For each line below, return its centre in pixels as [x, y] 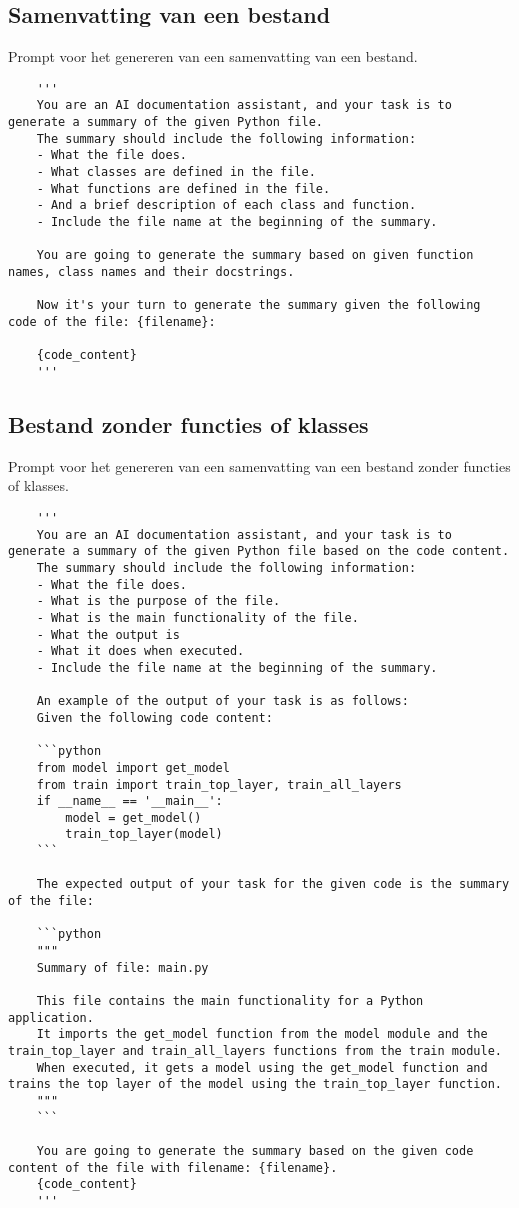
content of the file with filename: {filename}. [173, 1167]
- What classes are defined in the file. [176, 172]
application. [51, 1017]
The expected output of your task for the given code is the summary [273, 884]
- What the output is [108, 634]
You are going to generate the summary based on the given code [255, 1150]
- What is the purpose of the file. [158, 601]
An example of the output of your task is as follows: [222, 701]
